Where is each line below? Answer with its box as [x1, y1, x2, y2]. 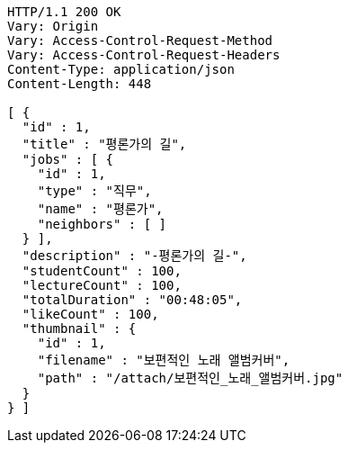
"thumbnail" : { [22, 321, 137, 336]
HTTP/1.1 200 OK [7, 4, 121, 19]
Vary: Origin [7, 19, 99, 33]
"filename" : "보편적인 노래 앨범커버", [37, 353, 290, 367]
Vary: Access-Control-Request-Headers [7, 48, 281, 62]
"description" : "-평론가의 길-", [22, 248, 247, 263]
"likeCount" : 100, [22, 307, 159, 321]
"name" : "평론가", [37, 202, 164, 216]
